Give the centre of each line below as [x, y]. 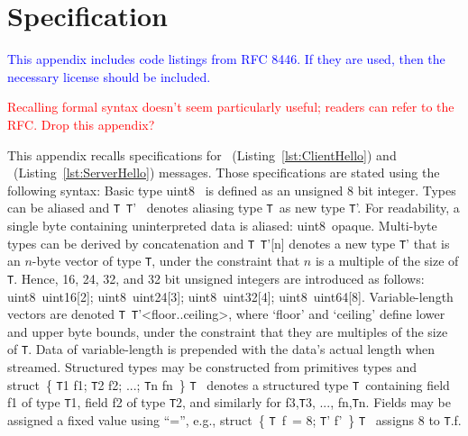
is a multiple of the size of [387, 261]
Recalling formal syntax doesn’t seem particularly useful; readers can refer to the [231, 107]
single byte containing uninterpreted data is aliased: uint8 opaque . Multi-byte [222, 225]
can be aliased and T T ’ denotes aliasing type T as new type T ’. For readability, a [234, 208]
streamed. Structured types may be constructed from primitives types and [212, 367]
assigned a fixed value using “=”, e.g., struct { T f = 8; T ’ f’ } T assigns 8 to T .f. [234, 419]
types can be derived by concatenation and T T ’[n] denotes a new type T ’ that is [229, 243]
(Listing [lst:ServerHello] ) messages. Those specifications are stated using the [226, 173]
